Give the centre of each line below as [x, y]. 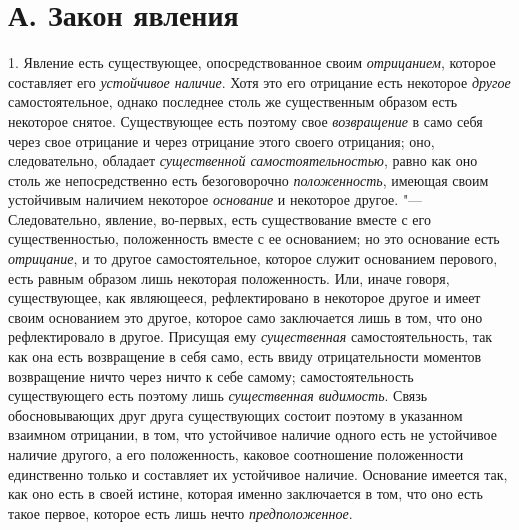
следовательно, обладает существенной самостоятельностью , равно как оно [243, 160]
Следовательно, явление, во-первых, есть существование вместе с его [219, 218]
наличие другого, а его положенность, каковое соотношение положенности [236, 454]
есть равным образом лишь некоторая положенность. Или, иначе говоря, [229, 277]
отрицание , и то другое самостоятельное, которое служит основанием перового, [253, 258]
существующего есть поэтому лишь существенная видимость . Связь [218, 395]
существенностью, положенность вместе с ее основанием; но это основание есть [254, 238]
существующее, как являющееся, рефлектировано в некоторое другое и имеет [244, 297]
